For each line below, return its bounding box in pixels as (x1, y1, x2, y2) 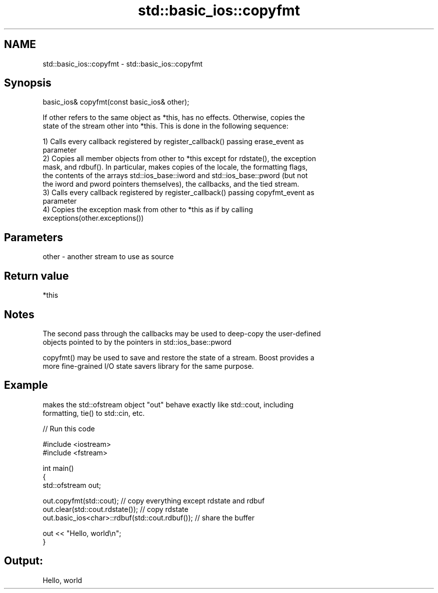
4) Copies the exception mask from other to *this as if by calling (42, 205, 253, 214)
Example (4, 379, 48, 392)
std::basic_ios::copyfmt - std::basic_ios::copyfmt (42, 59, 203, 68)
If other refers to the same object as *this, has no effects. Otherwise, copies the (42, 113, 305, 122)
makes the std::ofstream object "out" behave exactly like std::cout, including (42, 400, 294, 409)
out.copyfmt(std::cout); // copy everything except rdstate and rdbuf (42, 496, 265, 505)
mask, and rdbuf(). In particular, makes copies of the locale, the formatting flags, (42, 163, 308, 172)
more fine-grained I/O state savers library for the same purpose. (42, 361, 254, 370)
